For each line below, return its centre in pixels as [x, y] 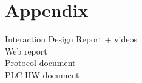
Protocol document [40, 63]
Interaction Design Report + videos [71, 39]
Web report [26, 51]
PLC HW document [42, 74]
